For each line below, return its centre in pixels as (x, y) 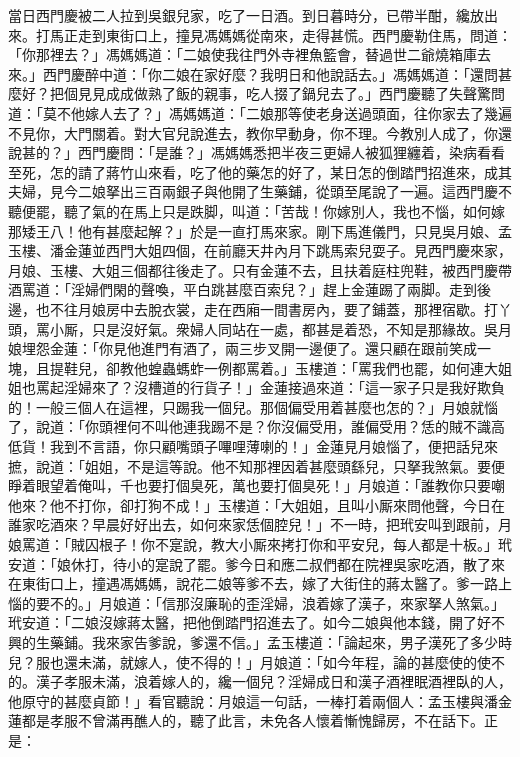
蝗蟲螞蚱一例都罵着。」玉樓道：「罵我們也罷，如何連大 (322, 367)
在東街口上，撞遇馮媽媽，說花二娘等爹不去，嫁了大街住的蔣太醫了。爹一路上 (260, 583)
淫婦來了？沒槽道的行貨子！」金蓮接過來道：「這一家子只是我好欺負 (284, 387)
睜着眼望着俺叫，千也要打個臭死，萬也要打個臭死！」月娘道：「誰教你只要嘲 (256, 485)
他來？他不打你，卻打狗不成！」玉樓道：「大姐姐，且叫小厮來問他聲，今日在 (256, 504)
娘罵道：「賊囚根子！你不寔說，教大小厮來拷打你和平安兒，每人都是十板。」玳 (260, 544)
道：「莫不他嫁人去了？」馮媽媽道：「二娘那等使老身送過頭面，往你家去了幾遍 (260, 112)
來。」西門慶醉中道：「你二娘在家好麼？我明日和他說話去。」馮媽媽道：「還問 (253, 73)
